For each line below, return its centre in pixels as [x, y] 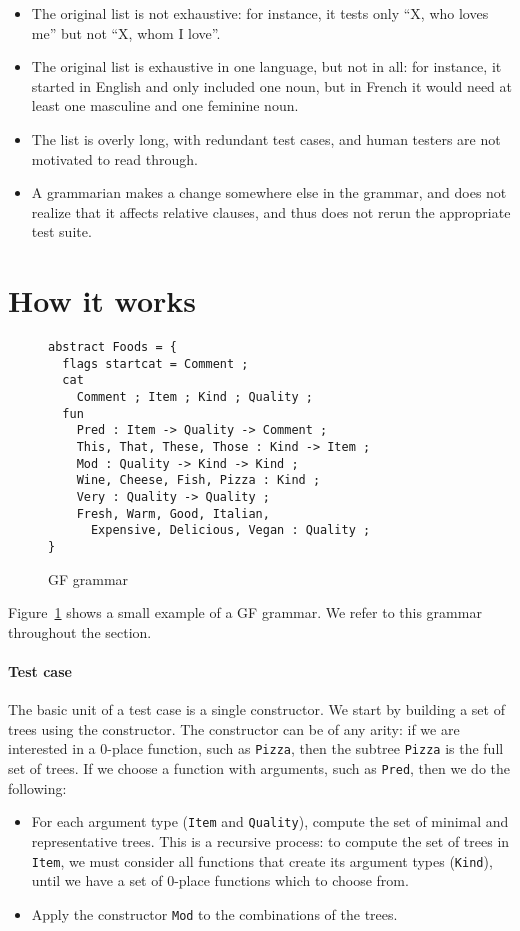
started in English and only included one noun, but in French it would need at [271, 85]
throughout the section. [80, 631]
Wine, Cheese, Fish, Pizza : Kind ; [198, 480]
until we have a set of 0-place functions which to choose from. [220, 880]
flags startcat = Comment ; [155, 363]
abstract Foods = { [112, 347]
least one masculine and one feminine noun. [165, 105]
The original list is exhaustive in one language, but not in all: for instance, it [266, 66]
